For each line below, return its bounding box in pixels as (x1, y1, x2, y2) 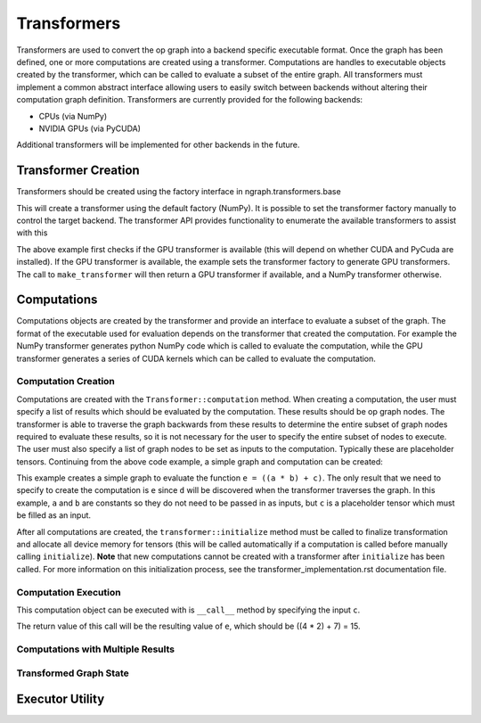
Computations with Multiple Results (16, 643, 175, 655)
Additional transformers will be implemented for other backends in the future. (16, 139, 300, 151)
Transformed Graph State (16, 667, 129, 679)
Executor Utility (16, 692, 105, 707)
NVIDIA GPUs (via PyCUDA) (38, 123, 142, 134)
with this (16, 227, 48, 238)
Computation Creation (16, 375, 116, 388)
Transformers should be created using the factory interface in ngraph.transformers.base (16, 186, 342, 197)
